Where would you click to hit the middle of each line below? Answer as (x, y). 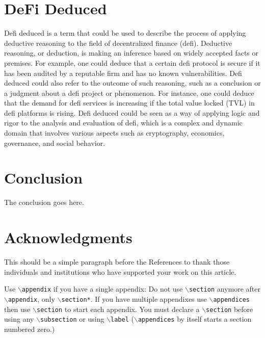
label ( (122, 319)
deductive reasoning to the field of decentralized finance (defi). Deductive (118, 43)
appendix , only (31, 298)
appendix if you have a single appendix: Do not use (102, 289)
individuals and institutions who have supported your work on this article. (120, 271)
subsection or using (72, 319)
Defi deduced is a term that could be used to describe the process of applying (125, 33)
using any (19, 319)
